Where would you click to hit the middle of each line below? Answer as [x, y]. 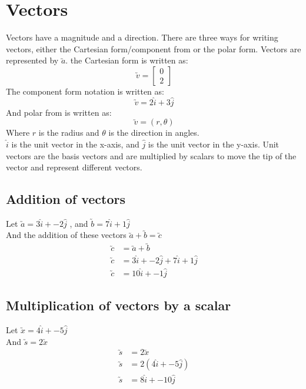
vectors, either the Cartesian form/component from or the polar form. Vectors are [154, 48]
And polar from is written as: [59, 112]
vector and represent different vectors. [74, 167]
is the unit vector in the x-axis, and [75, 144]
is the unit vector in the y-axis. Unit [214, 144]
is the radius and [69, 133]
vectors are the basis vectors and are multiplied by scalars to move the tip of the [151, 155]
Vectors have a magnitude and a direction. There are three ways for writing [142, 37]
